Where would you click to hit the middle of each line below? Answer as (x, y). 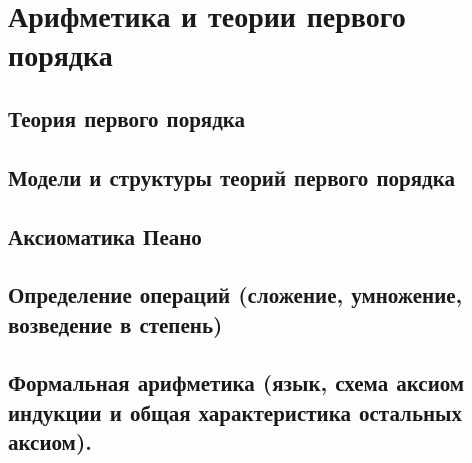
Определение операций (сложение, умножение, (235, 294)
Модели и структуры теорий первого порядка (231, 176)
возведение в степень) (115, 323)
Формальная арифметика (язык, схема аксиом (236, 382)
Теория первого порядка (127, 117)
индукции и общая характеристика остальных (235, 411)
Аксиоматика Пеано (105, 235)
